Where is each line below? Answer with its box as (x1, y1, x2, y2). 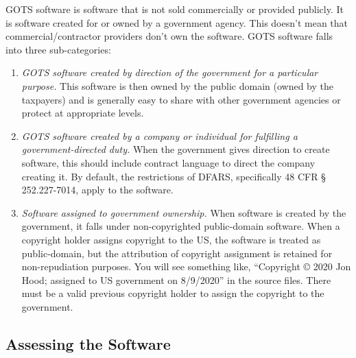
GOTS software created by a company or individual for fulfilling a (21, 128, 298, 143)
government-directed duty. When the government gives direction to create (21, 142, 330, 156)
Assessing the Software (5, 333, 171, 354)
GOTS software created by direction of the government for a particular (21, 65, 318, 80)
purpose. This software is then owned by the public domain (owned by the (21, 78, 333, 93)
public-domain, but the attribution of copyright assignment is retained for (21, 246, 333, 260)
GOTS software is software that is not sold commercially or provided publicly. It (5, 2, 344, 16)
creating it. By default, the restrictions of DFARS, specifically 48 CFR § (21, 169, 326, 183)
